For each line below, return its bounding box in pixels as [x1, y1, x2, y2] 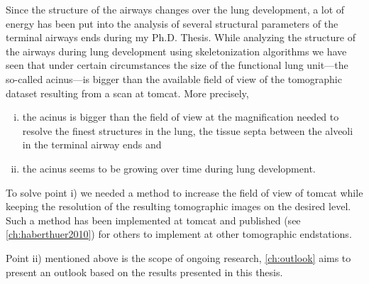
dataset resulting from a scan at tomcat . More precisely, [6, 85, 249, 100]
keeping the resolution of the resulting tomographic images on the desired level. [6, 199, 351, 214]
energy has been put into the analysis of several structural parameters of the [6, 16, 338, 31]
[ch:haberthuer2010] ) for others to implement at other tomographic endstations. [6, 226, 352, 241]
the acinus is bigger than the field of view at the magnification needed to [22, 109, 339, 124]
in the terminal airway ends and [22, 137, 162, 152]
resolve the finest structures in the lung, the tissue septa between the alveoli [22, 123, 353, 138]
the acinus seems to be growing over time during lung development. [22, 160, 316, 175]
